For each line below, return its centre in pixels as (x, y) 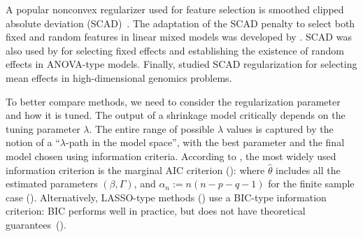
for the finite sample (311, 184)
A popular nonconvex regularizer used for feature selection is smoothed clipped (175, 9)
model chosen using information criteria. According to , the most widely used (171, 156)
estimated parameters (52, 184)
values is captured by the (280, 128)
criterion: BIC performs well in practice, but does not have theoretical (156, 211)
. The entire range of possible (152, 128)
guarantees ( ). (36, 224)
